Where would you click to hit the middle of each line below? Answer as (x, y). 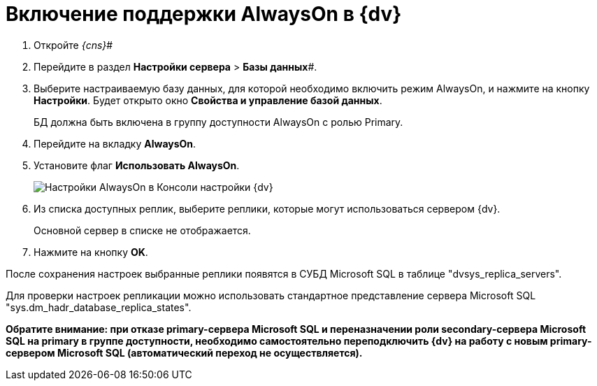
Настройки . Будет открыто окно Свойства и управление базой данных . (208, 100)
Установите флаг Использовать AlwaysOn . (137, 165)
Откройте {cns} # (73, 45)
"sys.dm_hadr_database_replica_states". (99, 307)
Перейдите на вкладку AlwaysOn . (115, 143)
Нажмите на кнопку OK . (91, 252)
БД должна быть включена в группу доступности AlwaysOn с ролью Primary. (218, 122)
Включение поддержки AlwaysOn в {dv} (204, 14)
